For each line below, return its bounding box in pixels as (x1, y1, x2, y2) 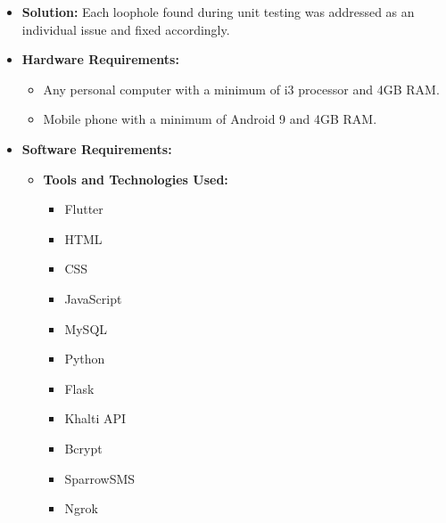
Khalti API (64, 409, 127, 428)
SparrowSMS (64, 469, 136, 487)
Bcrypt (64, 438, 103, 457)
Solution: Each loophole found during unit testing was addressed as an (21, 3, 415, 20)
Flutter (64, 200, 103, 218)
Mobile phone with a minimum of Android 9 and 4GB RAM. (43, 110, 377, 128)
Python (64, 349, 105, 368)
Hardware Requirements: (21, 50, 179, 69)
